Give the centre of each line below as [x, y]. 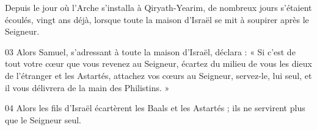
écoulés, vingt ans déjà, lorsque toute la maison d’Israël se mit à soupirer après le [157, 19]
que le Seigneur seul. [43, 119]
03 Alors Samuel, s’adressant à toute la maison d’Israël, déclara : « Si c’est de [150, 51]
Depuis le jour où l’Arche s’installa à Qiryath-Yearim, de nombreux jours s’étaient [158, 7]
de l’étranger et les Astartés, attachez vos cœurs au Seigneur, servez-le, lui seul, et [158, 75]
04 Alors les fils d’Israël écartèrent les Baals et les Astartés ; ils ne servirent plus [155, 108]
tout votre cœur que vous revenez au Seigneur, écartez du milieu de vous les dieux [158, 63]
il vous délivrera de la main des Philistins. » [87, 87]
